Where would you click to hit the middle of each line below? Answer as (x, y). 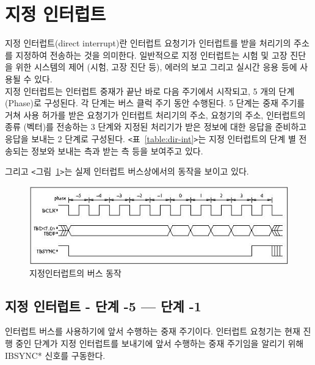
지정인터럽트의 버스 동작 (76, 273)
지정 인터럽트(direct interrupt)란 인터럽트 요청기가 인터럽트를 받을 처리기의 (148, 43)
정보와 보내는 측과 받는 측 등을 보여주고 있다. (117, 150)
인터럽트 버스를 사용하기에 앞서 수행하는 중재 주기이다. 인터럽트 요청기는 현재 (153, 331)
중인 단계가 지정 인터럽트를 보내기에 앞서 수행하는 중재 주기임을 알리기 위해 (160, 343)
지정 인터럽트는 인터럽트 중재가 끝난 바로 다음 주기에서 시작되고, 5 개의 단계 (150, 91)
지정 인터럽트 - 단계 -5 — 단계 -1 (103, 305)
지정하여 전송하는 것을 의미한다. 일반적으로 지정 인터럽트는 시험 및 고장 (151, 55)
